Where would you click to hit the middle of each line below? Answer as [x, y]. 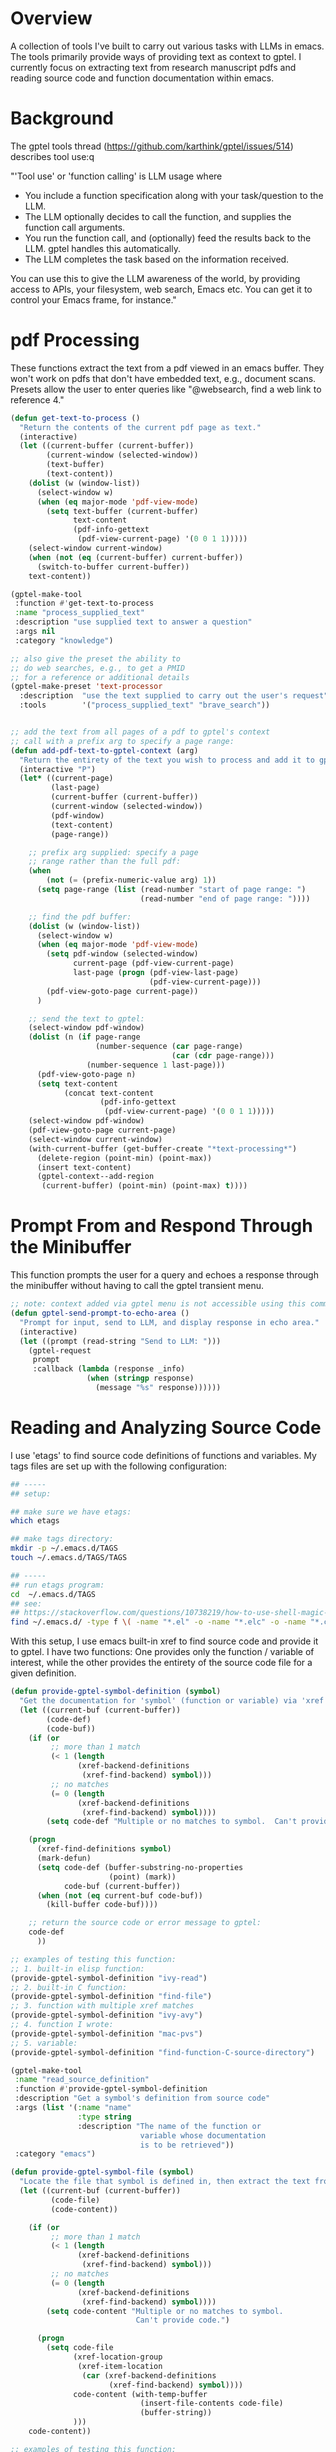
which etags [35, 1521]
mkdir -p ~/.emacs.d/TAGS [64, 1548]
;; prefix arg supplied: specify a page [113, 852]
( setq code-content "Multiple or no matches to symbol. [165, 2311]
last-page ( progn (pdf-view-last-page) [156, 973]
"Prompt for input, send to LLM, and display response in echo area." [169, 1322]
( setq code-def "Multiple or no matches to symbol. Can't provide [189, 1822]
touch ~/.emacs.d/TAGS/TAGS [69, 1558]
